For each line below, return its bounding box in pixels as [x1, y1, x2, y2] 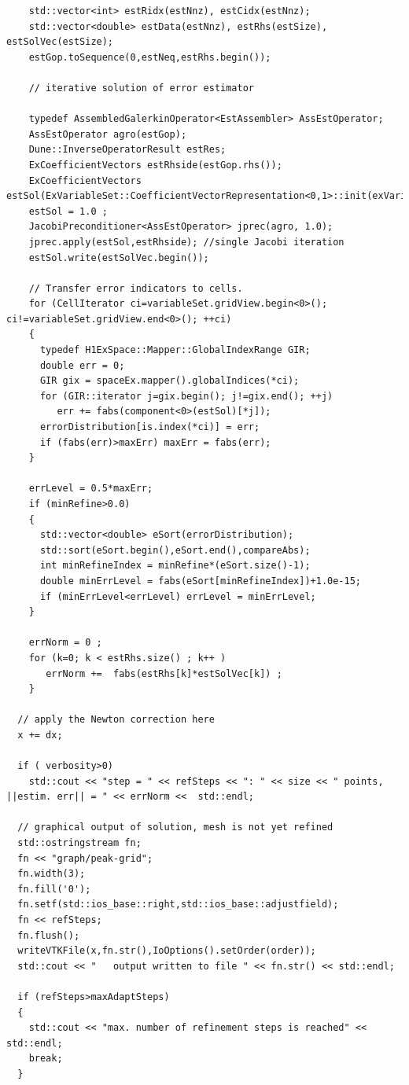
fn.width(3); [17, 868, 86, 880]
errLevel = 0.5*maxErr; [28, 483, 153, 495]
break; [28, 1053, 63, 1065]
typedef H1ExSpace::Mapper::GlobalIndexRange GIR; [39, 344, 311, 356]
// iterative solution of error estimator [28, 82, 254, 94]
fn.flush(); [17, 929, 80, 941]
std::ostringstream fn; [17, 837, 142, 849]
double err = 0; [39, 359, 125, 371]
